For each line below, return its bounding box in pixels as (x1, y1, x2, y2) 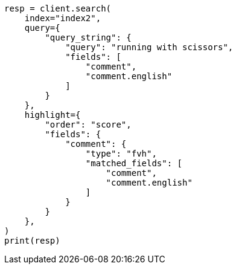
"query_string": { (45, 33, 132, 42)
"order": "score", (45, 120, 132, 129)
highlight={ (24, 110, 81, 120)
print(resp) (4, 236, 60, 245)
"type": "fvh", (85, 149, 157, 158)
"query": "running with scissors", (65, 42, 234, 52)
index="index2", (24, 13, 101, 23)
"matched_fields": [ (85, 158, 183, 168)
